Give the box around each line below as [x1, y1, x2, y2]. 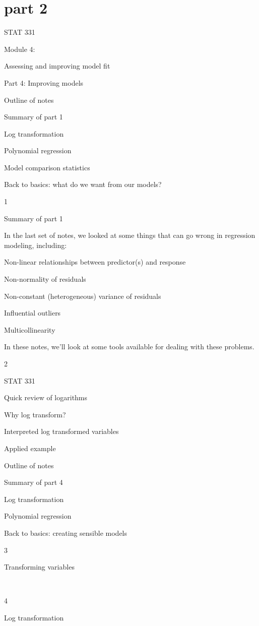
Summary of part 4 [4, 477, 63, 487]
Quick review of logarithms [4, 392, 88, 403]
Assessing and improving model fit [4, 60, 110, 71]
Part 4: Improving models [4, 77, 84, 88]
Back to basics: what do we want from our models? [4, 179, 162, 190]
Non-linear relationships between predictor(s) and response [4, 257, 186, 267]
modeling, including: [4, 239, 67, 250]
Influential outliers [4, 307, 61, 318]
